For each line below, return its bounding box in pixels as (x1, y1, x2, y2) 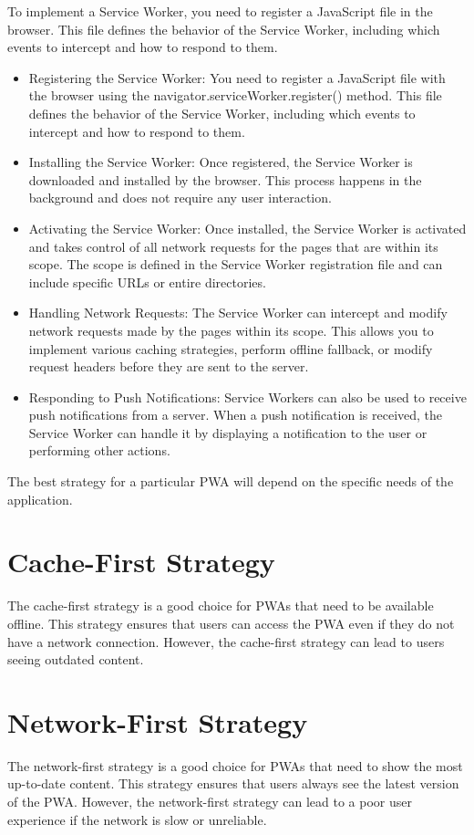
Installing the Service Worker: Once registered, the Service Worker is (28, 152, 413, 172)
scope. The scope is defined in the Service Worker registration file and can (28, 255, 443, 274)
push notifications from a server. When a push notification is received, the (28, 405, 443, 424)
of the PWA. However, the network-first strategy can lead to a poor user (7, 792, 412, 811)
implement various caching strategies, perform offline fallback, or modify (28, 339, 433, 358)
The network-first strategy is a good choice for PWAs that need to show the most (7, 756, 463, 775)
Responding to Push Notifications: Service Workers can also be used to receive (28, 387, 467, 406)
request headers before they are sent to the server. (28, 357, 309, 376)
